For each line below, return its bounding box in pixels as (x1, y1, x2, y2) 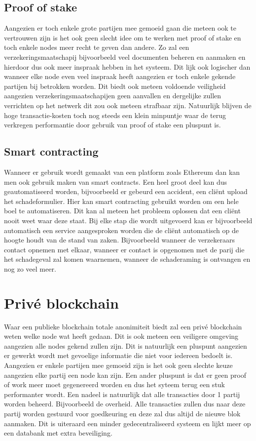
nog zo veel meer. (4, 263, 56, 274)
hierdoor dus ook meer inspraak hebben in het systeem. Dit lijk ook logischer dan (4, 61, 251, 72)
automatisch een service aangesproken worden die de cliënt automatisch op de (4, 225, 239, 235)
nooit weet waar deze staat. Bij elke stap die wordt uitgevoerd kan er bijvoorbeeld (4, 215, 253, 225)
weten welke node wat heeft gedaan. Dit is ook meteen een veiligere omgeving (4, 331, 239, 341)
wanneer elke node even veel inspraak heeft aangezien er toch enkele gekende (4, 71, 236, 81)
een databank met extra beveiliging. (4, 428, 112, 438)
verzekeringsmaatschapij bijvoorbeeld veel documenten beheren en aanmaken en (4, 51, 246, 62)
